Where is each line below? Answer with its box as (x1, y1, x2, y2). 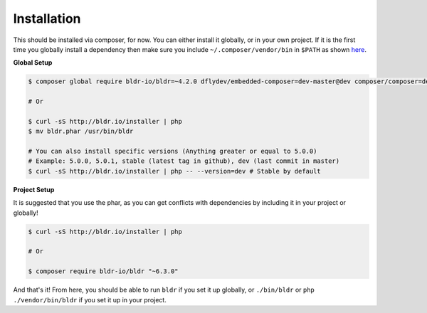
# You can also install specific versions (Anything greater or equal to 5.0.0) (28, 147, 317, 156)
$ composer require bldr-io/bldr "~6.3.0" (28, 267, 179, 275)
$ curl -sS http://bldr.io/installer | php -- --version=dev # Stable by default (28, 167, 322, 175)
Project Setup (13, 185, 55, 193)
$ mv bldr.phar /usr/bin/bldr (28, 127, 134, 135)
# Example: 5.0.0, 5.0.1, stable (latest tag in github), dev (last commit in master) (28, 157, 340, 165)
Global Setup (13, 58, 53, 67)
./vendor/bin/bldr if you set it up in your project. (13, 295, 167, 304)
